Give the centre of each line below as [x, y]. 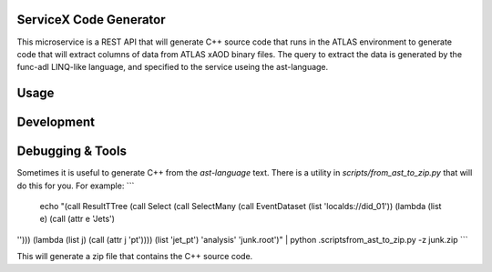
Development [56, 122]
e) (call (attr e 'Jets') [77, 219]
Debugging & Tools [72, 151]
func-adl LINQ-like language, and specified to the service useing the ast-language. [173, 67]
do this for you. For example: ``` [76, 186]
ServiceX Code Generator [91, 20]
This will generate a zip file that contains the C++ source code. [135, 257]
